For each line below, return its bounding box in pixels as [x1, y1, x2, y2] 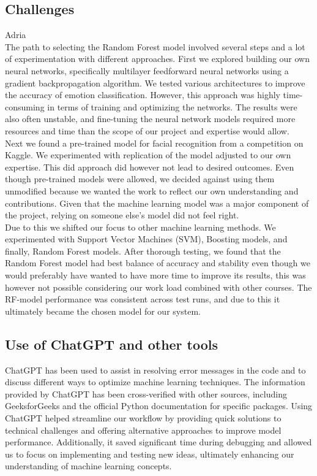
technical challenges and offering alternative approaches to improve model [5, 423, 282, 436]
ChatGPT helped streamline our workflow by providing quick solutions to [5, 412, 282, 424]
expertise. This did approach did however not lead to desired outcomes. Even [5, 160, 294, 173]
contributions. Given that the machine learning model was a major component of [5, 196, 309, 209]
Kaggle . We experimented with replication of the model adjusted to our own [5, 148, 291, 161]
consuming [5, 100, 45, 113]
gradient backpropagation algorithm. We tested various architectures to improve [5, 76, 305, 89]
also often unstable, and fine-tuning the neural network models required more [5, 112, 296, 125]
